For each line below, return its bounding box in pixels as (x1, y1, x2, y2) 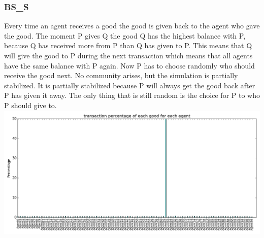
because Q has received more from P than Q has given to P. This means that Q (4, 40, 252, 51)
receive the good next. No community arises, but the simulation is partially (4, 70, 238, 81)
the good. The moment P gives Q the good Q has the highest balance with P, (4, 30, 246, 41)
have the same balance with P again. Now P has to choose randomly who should (4, 60, 255, 71)
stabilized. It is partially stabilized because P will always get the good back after (4, 80, 255, 90)
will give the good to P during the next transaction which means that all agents (4, 50, 253, 60)
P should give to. (4, 99, 57, 110)
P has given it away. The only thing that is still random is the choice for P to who (4, 90, 260, 100)
